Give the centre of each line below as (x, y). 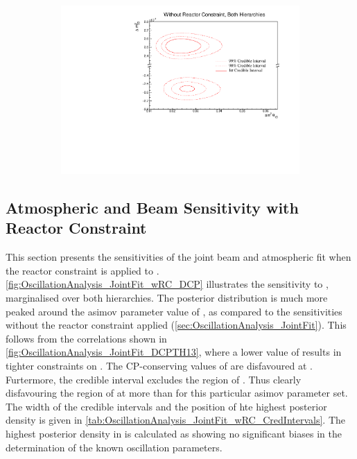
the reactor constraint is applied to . (82, 270)
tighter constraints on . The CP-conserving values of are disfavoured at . (159, 366)
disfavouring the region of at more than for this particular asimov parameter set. (177, 393)
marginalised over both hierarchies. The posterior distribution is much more (167, 298)
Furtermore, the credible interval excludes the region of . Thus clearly (154, 379)
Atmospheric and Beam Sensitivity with (152, 208)
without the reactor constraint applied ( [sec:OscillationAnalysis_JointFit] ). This (176, 325)
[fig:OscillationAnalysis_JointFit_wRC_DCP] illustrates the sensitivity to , (167, 284)
